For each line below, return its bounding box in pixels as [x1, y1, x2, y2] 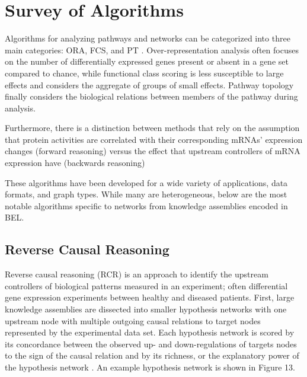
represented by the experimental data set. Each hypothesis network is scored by [5, 326, 295, 338]
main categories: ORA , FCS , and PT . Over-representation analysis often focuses [5, 43, 299, 56]
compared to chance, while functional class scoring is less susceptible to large [5, 66, 284, 79]
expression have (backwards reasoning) [5, 156, 145, 169]
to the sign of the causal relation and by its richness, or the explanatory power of [5, 349, 299, 362]
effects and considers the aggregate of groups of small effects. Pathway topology [5, 78, 294, 91]
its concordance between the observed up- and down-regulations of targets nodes [5, 337, 297, 350]
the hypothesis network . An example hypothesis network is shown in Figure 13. [5, 360, 295, 373]
